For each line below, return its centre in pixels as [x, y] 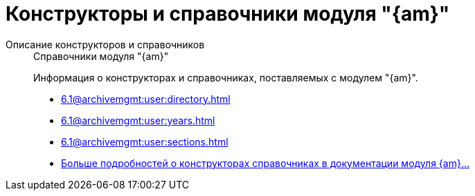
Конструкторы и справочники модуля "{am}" [228, 14]
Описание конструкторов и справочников [105, 44]
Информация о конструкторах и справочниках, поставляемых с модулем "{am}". [226, 77]
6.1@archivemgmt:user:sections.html [145, 141]
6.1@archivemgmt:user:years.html [138, 120]
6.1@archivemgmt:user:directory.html [146, 99]
